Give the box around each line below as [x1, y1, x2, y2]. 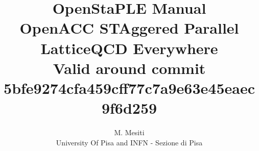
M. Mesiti [114, 127, 145, 138]
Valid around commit [53, 57, 206, 78]
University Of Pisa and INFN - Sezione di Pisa [56, 137, 203, 147]
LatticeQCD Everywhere [40, 37, 218, 58]
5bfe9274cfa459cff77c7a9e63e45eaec [4, 77, 255, 98]
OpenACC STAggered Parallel [19, 17, 239, 38]
